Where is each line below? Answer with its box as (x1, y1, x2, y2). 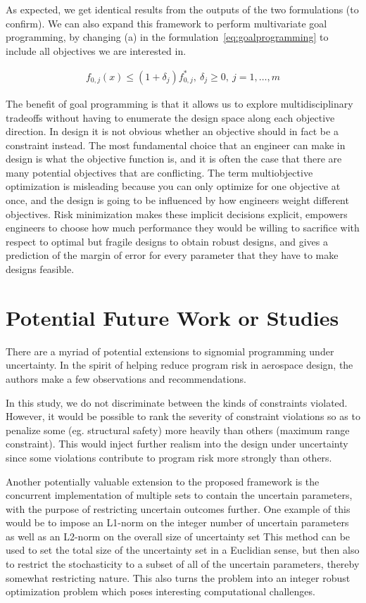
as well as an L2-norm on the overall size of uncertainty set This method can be (6, 528, 351, 543)
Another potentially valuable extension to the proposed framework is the (6, 474, 320, 488)
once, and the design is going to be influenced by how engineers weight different (6, 193, 349, 208)
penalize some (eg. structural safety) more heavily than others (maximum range (6, 422, 350, 437)
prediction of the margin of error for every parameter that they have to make (6, 248, 339, 262)
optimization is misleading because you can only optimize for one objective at (6, 179, 341, 193)
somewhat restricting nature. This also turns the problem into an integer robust (6, 570, 351, 585)
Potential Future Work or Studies (6, 303, 339, 331)
